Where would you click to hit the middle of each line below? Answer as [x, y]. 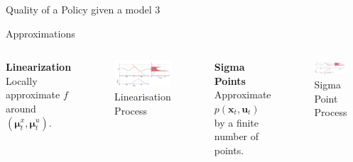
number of [237, 136]
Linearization [39, 67]
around [21, 108]
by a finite [237, 122]
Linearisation [143, 97]
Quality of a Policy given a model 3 [83, 9]
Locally [22, 80]
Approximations [40, 33]
